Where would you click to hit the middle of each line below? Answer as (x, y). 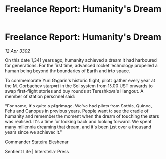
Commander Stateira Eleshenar (37, 142)
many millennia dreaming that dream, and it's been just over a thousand (78, 127)
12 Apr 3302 (18, 51)
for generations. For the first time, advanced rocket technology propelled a (81, 65)
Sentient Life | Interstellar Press (37, 151)
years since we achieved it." (34, 132)
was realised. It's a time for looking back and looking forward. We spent (78, 121)
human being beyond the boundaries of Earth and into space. (68, 71)
